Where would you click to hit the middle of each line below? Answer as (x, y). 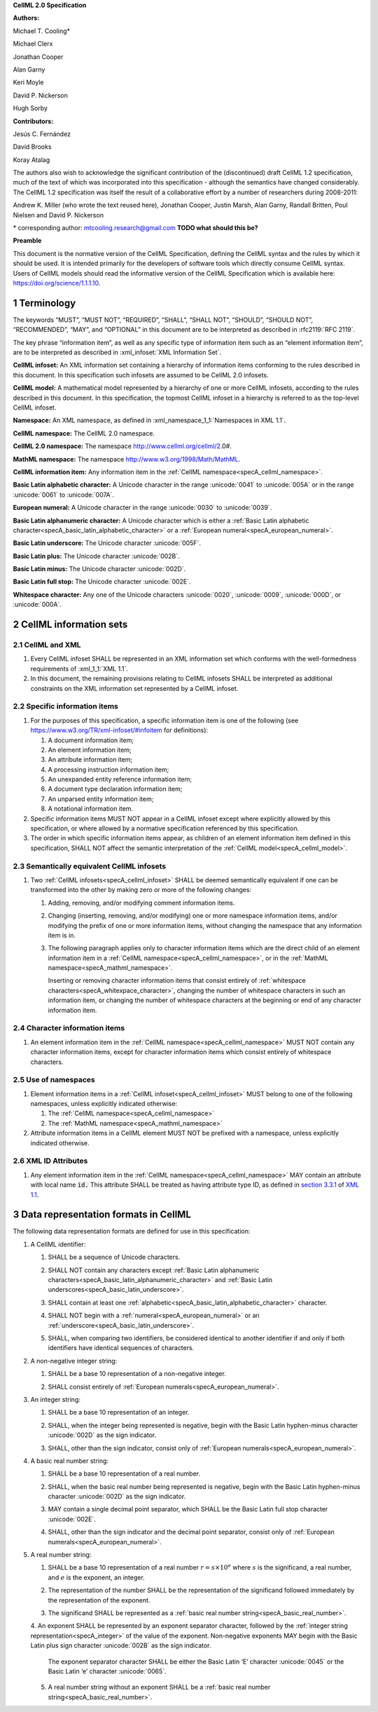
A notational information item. (90, 809)
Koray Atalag (31, 160)
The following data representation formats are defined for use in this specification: (132, 1232)
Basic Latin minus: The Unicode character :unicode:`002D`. (99, 569)
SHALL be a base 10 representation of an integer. (119, 1413)
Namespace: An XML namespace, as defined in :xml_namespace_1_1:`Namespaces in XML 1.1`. (149, 420)
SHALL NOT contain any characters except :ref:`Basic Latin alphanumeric (154, 1270)
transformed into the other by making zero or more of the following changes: (141, 890)
